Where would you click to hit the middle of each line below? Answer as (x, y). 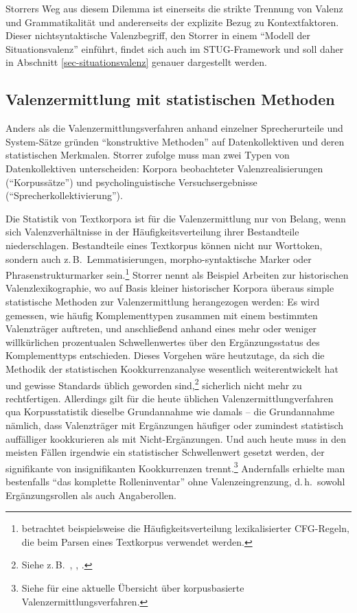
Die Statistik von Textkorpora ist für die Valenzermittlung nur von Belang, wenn (176, 218)
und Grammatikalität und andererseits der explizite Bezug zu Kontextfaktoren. (172, 22)
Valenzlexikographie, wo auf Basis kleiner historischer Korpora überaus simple (170, 288)
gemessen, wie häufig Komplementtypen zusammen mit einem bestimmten (162, 315)
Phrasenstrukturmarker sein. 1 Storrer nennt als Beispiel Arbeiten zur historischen (177, 274)
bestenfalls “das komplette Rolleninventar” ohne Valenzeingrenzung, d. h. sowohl (175, 481)
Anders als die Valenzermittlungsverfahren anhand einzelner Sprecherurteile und (174, 128)
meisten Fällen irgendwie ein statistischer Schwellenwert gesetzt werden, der (165, 452)
